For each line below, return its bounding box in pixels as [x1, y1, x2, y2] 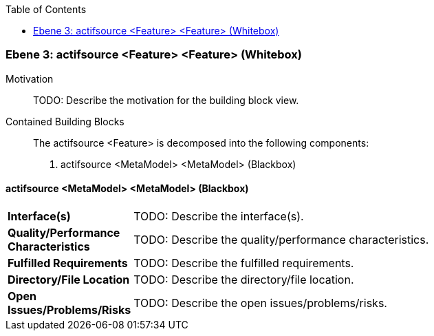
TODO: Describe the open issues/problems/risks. [133, 295, 387, 310]
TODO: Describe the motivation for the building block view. [33, 94, 299, 106]
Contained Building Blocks [6, 115, 124, 127]
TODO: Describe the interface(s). [133, 209, 304, 223]
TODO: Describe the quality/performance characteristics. [133, 232, 429, 246]
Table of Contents [6, 3, 87, 15]
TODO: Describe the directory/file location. [133, 272, 354, 286]
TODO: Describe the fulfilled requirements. [133, 255, 354, 270]
